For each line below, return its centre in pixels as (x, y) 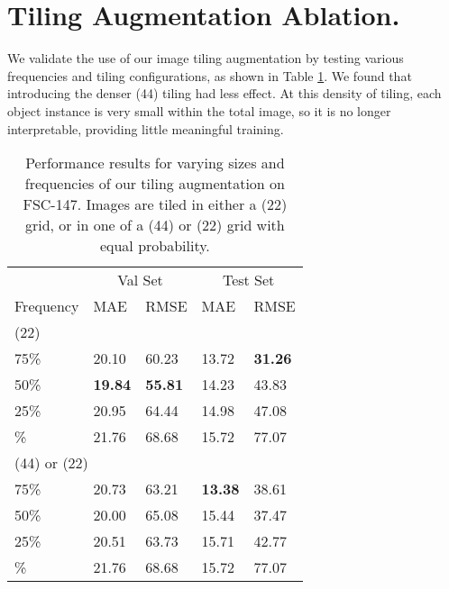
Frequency (47, 306)
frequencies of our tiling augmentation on (155, 184)
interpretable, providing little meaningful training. (146, 128)
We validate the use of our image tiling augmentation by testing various (206, 58)
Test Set (248, 280)
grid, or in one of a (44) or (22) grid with (155, 225)
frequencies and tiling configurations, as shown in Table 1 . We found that (210, 75)
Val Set (140, 280)
